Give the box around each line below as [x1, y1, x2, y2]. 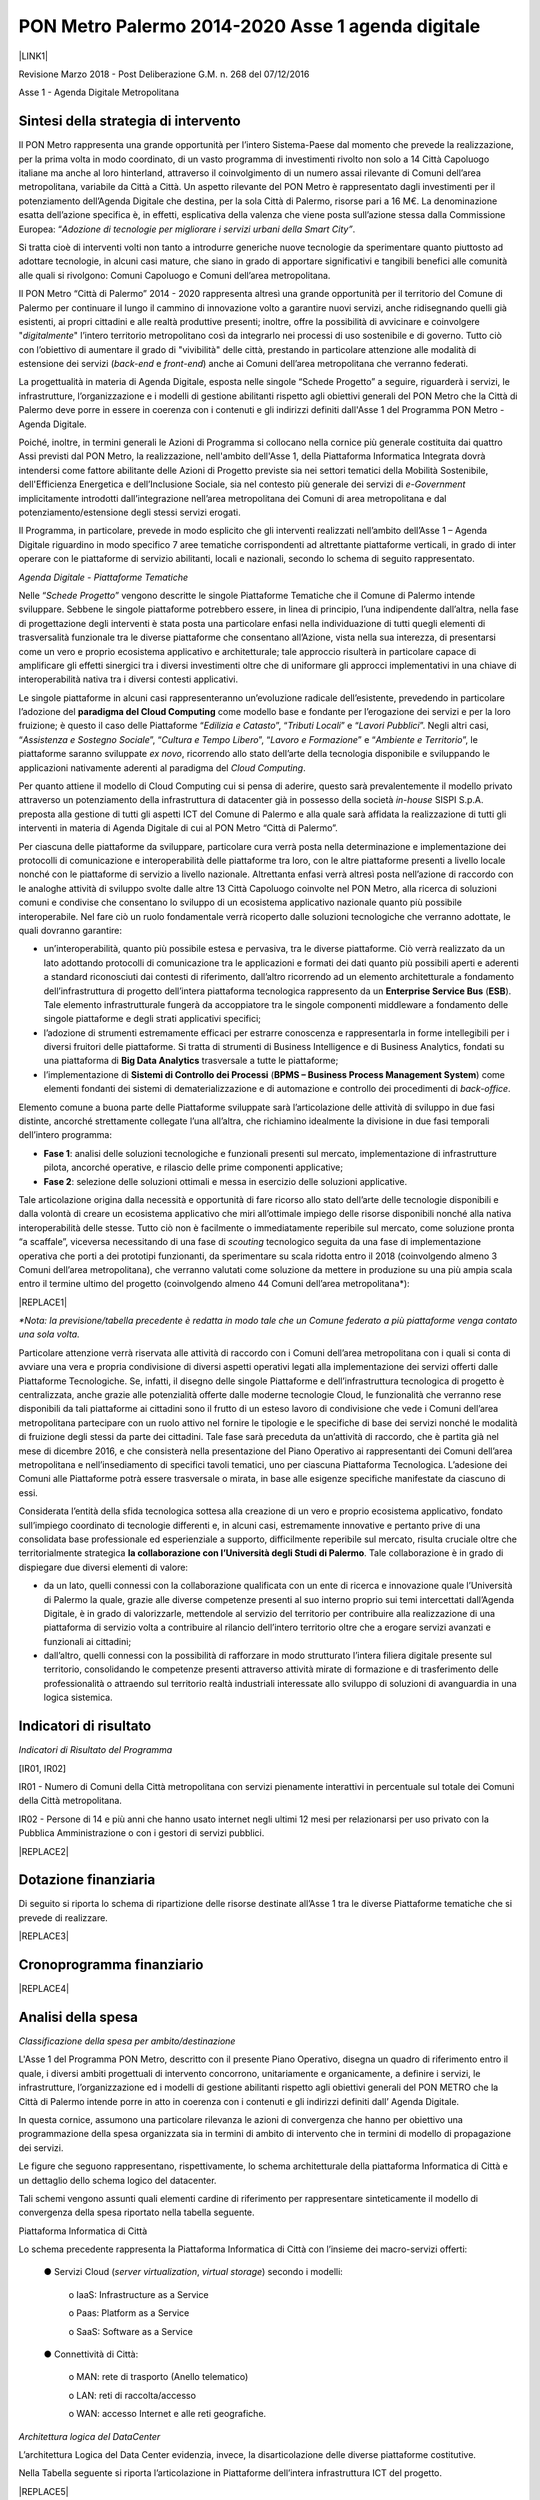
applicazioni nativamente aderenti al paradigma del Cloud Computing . [18, 761, 306, 774]
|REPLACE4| [18, 1983, 70, 1995]
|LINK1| [18, 50, 49, 62]
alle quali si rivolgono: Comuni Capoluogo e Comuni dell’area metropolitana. [18, 269, 331, 281]
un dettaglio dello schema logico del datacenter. [18, 2174, 217, 2186]
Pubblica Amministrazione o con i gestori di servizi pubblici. [18, 1827, 265, 1839]
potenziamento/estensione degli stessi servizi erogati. [18, 506, 241, 518]
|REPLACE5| [18, 2485, 69, 2497]
